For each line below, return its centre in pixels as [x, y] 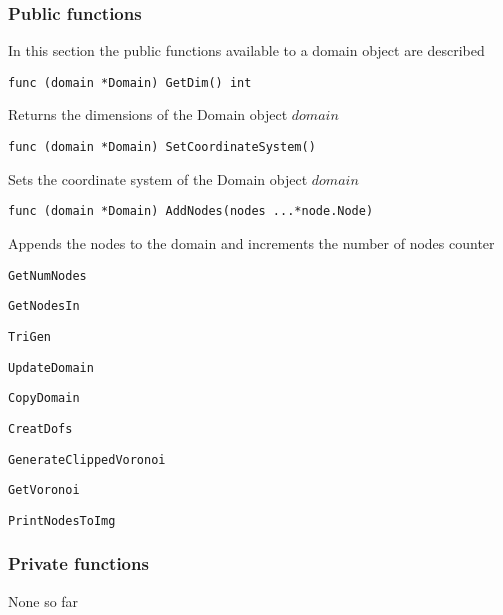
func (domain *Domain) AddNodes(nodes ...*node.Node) [191, 211]
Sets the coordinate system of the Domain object [158, 178]
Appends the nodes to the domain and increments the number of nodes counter [251, 242]
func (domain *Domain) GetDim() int [130, 82]
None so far [43, 600]
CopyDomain [44, 398]
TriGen [29, 336]
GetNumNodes [47, 275]
